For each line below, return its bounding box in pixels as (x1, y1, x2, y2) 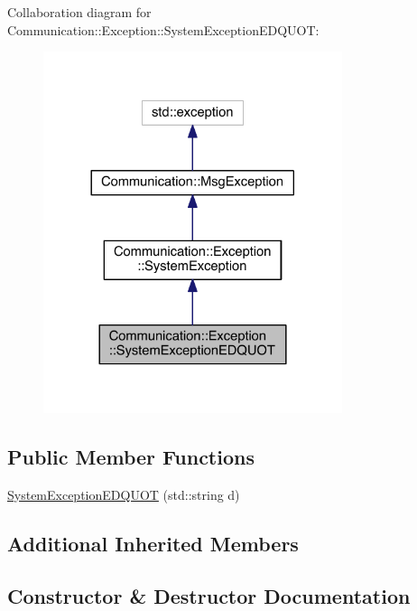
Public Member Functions (7, 442, 255, 470)
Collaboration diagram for (7, 3, 152, 21)
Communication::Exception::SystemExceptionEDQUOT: (7, 20, 320, 39)
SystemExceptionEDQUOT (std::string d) (7, 484, 240, 503)
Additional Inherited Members (7, 529, 299, 557)
